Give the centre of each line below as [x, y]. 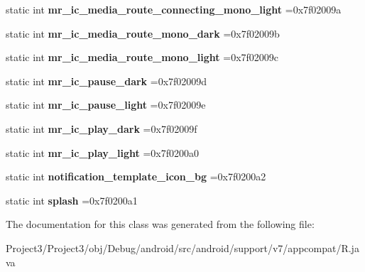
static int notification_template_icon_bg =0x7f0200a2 [136, 176]
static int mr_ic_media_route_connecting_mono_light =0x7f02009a [174, 9]
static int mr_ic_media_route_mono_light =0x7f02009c [142, 57]
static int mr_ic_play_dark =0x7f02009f [102, 128]
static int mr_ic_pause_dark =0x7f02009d [107, 81]
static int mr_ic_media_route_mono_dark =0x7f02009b [143, 33]
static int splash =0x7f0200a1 [72, 200]
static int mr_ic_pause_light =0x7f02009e [106, 105]
